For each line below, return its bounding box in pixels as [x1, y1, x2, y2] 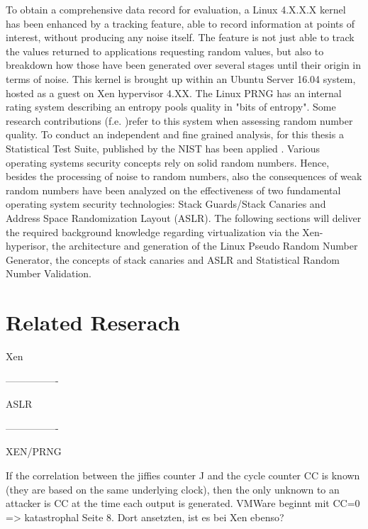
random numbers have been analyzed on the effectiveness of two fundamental [6, 182, 341, 197]
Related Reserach [6, 308, 181, 337]
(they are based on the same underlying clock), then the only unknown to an [6, 481, 340, 496]
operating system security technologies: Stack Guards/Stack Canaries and [6, 196, 326, 211]
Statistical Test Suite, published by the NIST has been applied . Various [6, 140, 320, 155]
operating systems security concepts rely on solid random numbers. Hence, [6, 155, 330, 169]
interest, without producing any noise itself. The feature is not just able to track [6, 30, 355, 45]
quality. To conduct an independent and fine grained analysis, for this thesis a [6, 127, 344, 142]
